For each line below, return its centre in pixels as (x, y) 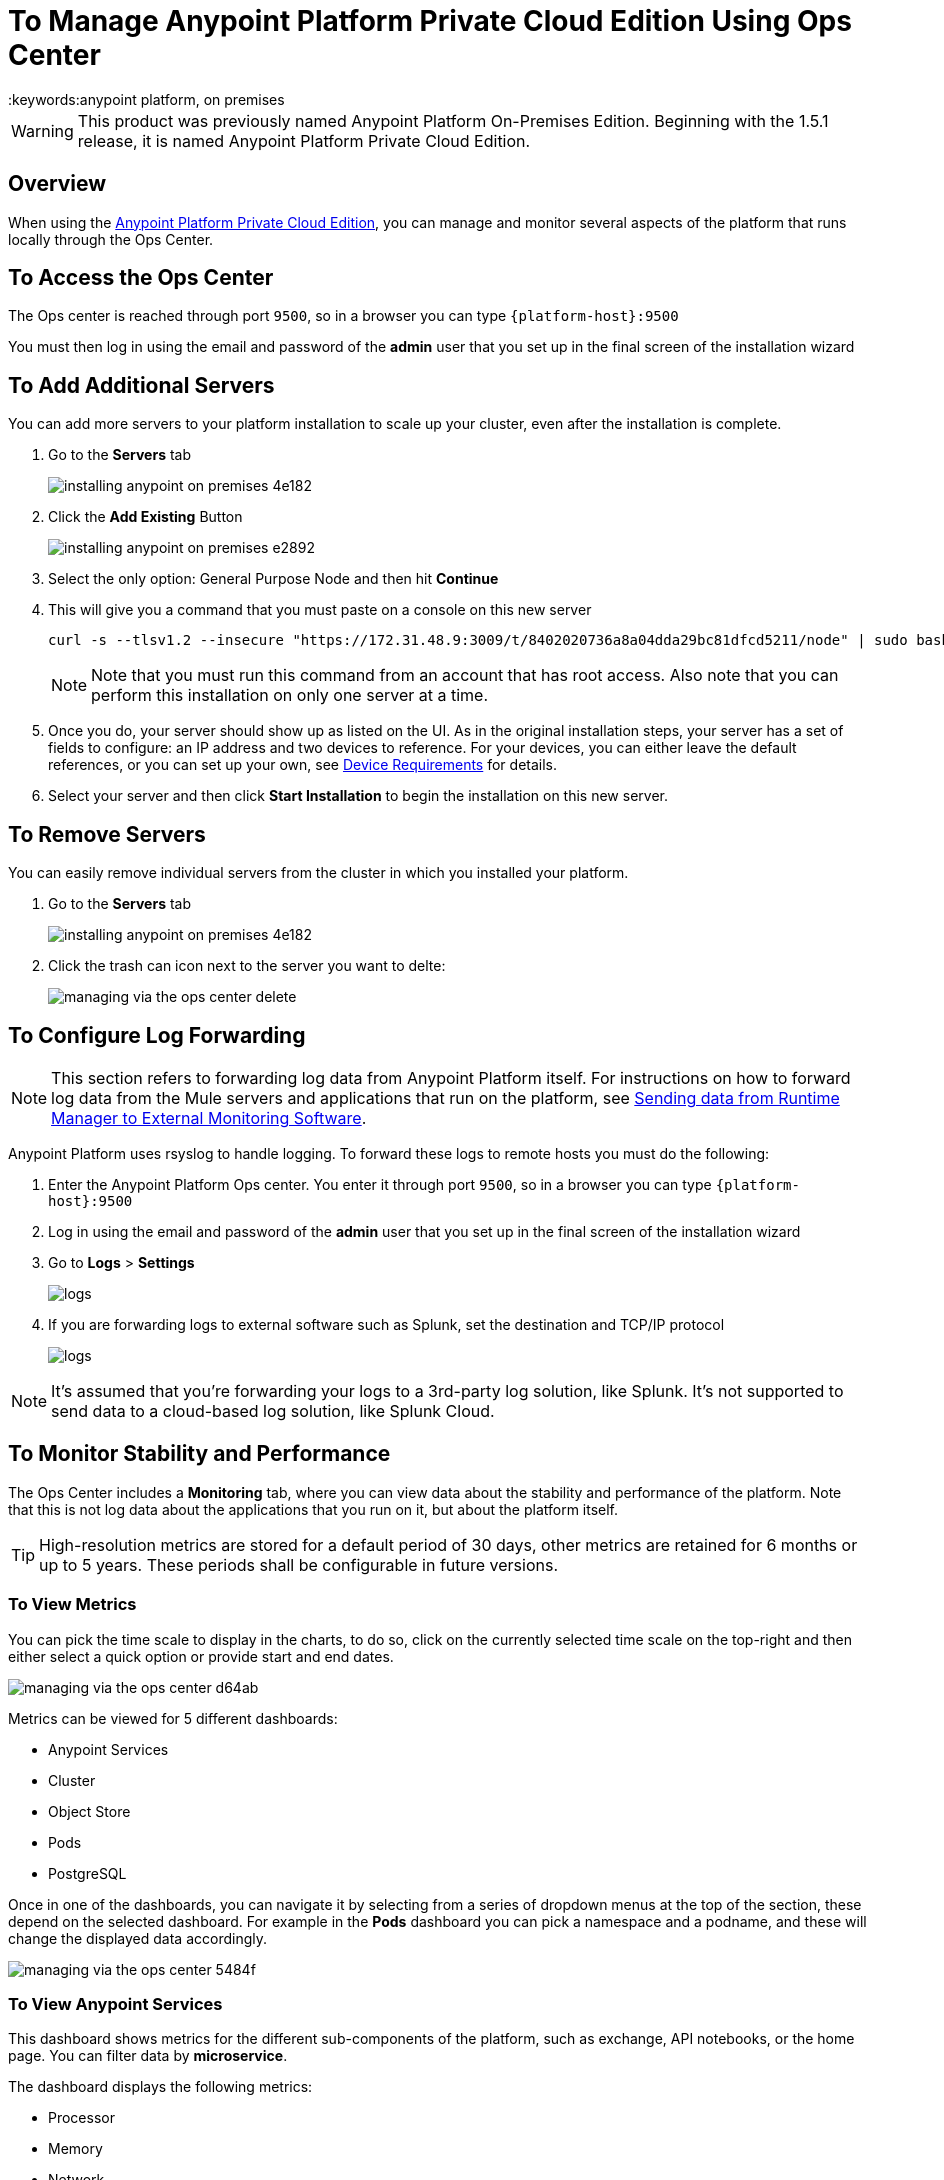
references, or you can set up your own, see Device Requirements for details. (303, 765)
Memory (75, 2149)
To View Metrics (72, 1604)
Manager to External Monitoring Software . (209, 1117)
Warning (42, 130)
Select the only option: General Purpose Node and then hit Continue (273, 579)
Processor (81, 2118)
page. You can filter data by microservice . (148, 2056)
